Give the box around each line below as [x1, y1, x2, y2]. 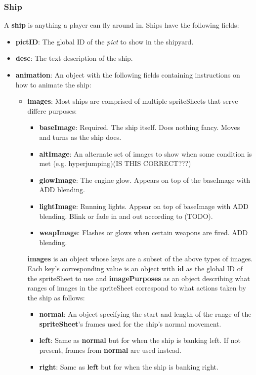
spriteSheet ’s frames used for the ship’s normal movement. [39, 318, 221, 329]
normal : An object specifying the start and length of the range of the [39, 309, 252, 319]
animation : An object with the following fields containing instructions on [15, 70, 240, 80]
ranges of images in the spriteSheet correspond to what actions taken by [27, 283, 246, 293]
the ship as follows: [27, 292, 85, 302]
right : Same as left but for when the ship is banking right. [39, 361, 218, 372]
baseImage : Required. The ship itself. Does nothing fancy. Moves [39, 122, 240, 132]
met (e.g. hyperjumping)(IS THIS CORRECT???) [39, 158, 191, 168]
